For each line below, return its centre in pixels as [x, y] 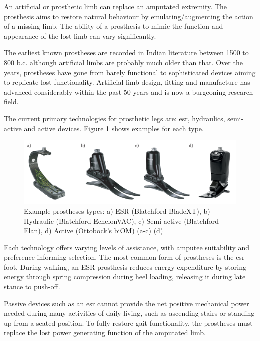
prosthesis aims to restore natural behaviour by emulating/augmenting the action [129, 16]
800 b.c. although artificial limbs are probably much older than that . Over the [123, 62]
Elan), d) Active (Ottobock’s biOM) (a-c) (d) [94, 231]
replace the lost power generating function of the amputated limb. [105, 333]
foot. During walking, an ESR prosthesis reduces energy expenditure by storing [125, 267]
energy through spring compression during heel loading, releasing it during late [125, 277]
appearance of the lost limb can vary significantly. [80, 35]
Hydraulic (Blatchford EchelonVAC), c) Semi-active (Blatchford [121, 221]
